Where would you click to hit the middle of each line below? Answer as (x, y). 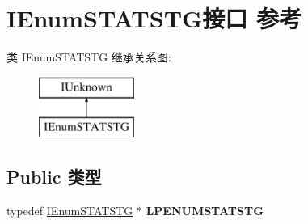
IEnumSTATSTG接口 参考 (154, 18)
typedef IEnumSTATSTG (70, 211)
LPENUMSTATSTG (205, 211)
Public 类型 (54, 177)
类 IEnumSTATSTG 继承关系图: (89, 57)
